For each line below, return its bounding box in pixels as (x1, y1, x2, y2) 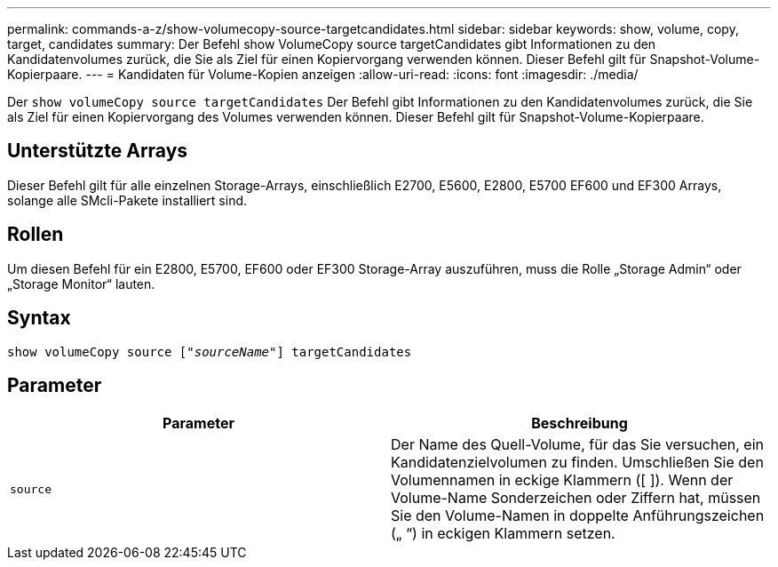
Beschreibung (531, 414, 628, 433)
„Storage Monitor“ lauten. (7, 276, 155, 291)
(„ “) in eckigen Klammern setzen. (391, 524, 615, 543)
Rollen (7, 223, 64, 246)
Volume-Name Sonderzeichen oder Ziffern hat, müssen (391, 489, 761, 507)
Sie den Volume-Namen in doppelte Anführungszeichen (391, 507, 765, 525)
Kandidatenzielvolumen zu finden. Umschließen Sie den (391, 453, 764, 472)
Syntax (7, 307, 71, 330)
